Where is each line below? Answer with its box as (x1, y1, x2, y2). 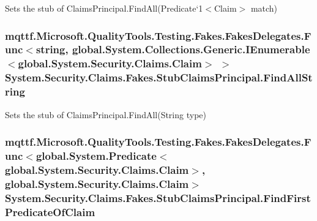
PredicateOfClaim (5, 204, 95, 219)
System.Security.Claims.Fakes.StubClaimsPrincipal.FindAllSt (5, 70, 313, 85)
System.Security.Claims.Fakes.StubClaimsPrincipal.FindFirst (5, 190, 311, 205)
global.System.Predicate (35, 148, 157, 163)
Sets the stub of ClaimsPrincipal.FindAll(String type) (5, 108, 206, 121)
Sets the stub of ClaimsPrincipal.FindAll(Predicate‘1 (5, 2, 203, 14)
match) (250, 2, 278, 14)
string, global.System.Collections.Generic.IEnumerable (35, 42, 310, 57)
